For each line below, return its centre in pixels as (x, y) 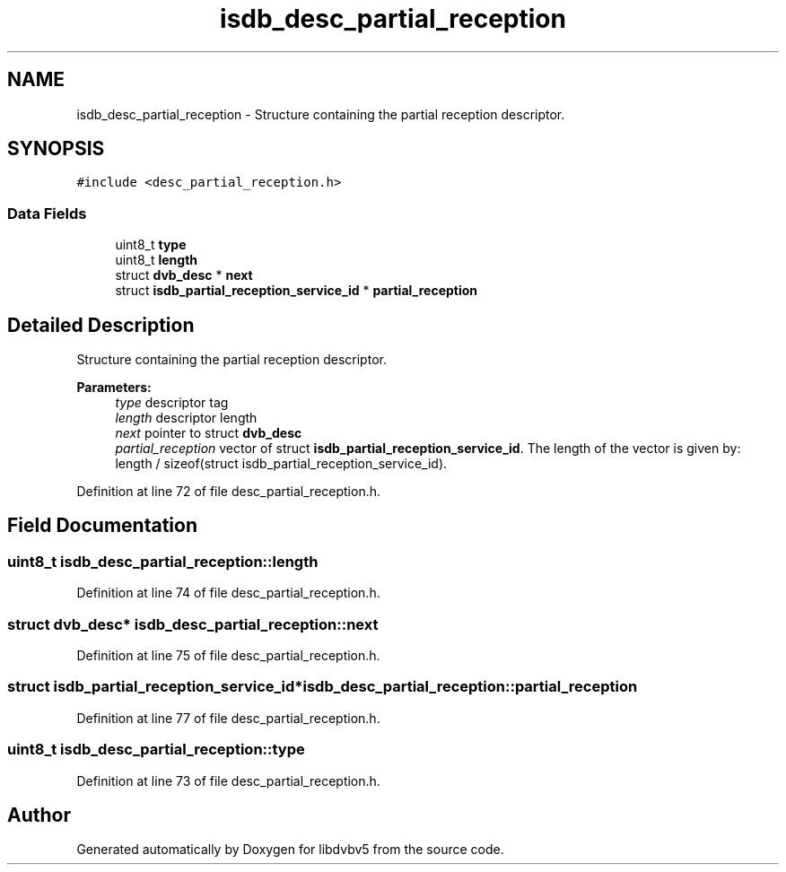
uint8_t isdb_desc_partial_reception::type (156, 750)
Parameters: (114, 388)
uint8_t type (151, 245)
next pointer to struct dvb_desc (209, 433)
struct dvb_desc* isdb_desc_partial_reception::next (193, 624)
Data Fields (47, 213)
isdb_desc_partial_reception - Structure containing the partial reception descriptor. (321, 114)
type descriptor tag (172, 403)
